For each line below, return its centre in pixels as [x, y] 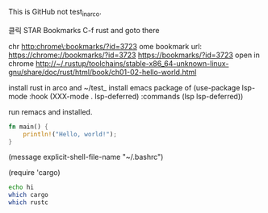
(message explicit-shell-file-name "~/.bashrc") [86, 157]
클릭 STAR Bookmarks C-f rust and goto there [84, 30]
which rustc [28, 203]
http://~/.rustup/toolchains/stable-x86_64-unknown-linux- [132, 63]
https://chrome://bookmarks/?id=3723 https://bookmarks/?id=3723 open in [134, 55]
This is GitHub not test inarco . [55, 13]
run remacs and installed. [50, 111]
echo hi [21, 188]
